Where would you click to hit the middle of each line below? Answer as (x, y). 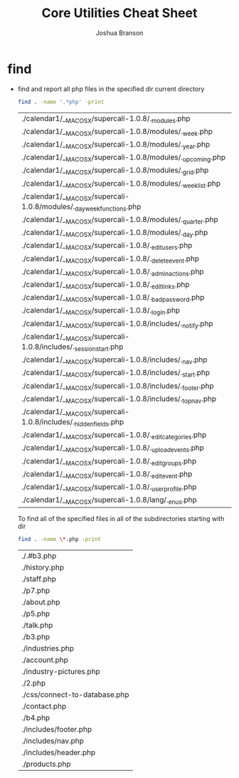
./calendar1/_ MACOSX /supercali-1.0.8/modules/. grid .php (115, 171)
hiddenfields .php (99, 423)
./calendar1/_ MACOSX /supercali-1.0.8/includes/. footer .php (118, 387)
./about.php (41, 602)
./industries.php (48, 648)
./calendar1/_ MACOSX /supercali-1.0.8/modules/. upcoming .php (123, 158)
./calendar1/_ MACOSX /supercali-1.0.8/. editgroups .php (109, 461)
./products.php (46, 764)
